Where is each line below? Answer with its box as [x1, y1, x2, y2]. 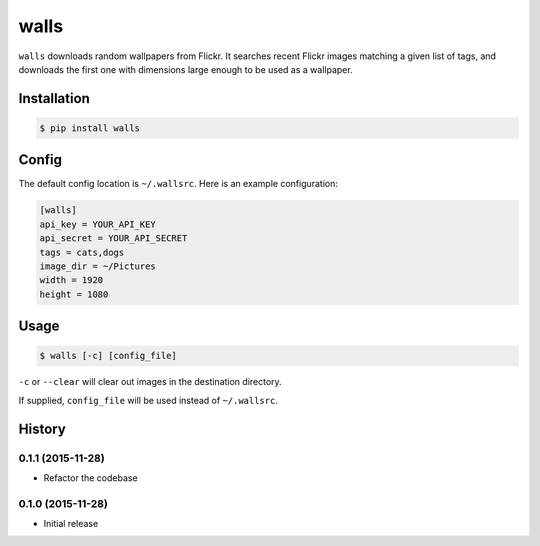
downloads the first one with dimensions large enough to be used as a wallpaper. [18, 63, 354, 75]
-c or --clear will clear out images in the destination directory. [18, 376, 282, 388]
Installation [18, 90, 90, 107]
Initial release [43, 518, 99, 530]
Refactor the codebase [43, 471, 139, 484]
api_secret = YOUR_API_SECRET [39, 233, 188, 244]
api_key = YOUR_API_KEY [39, 218, 157, 230]
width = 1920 [39, 275, 104, 286]
